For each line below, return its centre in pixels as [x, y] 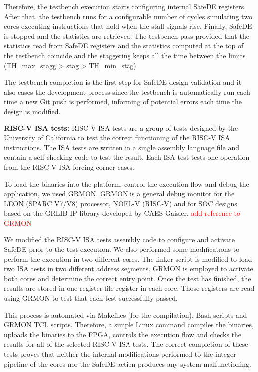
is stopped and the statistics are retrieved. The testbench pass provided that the [127, 36]
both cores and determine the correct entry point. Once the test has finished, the [128, 278]
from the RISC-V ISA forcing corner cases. [69, 167]
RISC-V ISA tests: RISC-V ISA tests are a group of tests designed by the [121, 128]
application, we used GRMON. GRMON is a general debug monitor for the [119, 193]
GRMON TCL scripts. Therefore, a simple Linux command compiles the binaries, [129, 324]
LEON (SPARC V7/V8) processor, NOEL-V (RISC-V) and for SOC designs [121, 203]
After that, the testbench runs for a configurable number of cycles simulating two [128, 16]
